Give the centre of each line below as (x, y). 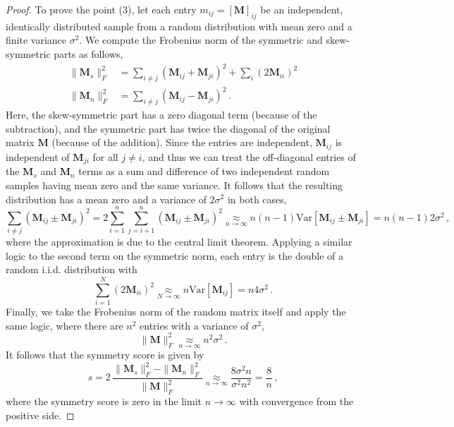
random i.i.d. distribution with (72, 269)
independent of (38, 156)
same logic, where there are (65, 325)
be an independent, (302, 9)
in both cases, (257, 199)
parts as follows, (88, 53)
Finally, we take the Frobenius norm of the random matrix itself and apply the (176, 312)
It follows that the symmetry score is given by (105, 355)
